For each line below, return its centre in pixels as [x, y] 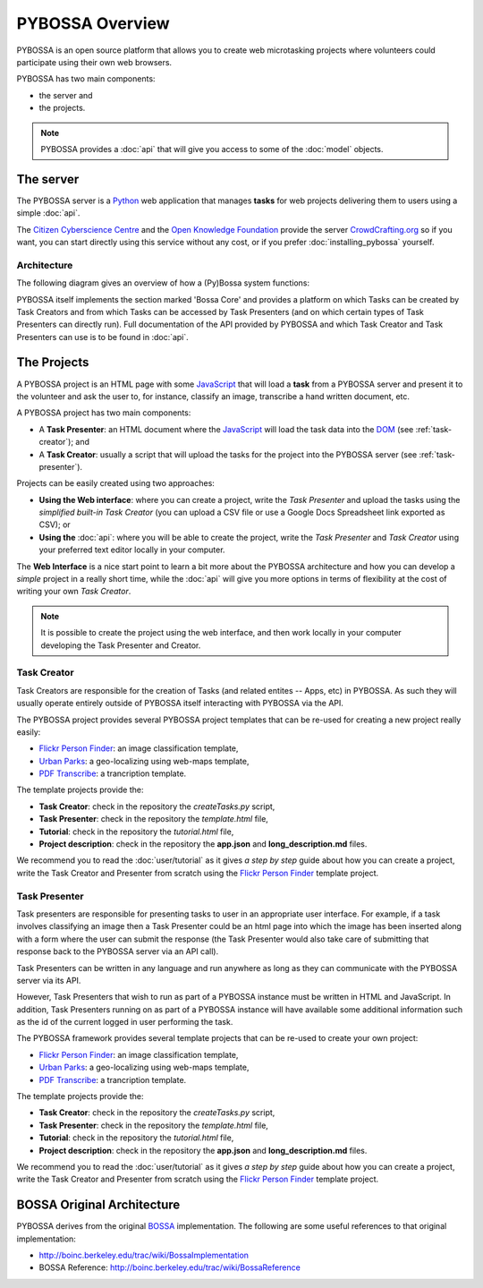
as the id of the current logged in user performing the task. [125, 1022]
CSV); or [55, 525]
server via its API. [49, 980]
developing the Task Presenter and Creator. [121, 645]
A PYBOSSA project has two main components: [104, 413]
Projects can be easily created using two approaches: [115, 483]
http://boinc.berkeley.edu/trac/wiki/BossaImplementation [144, 1255]
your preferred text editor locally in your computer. [132, 550]
